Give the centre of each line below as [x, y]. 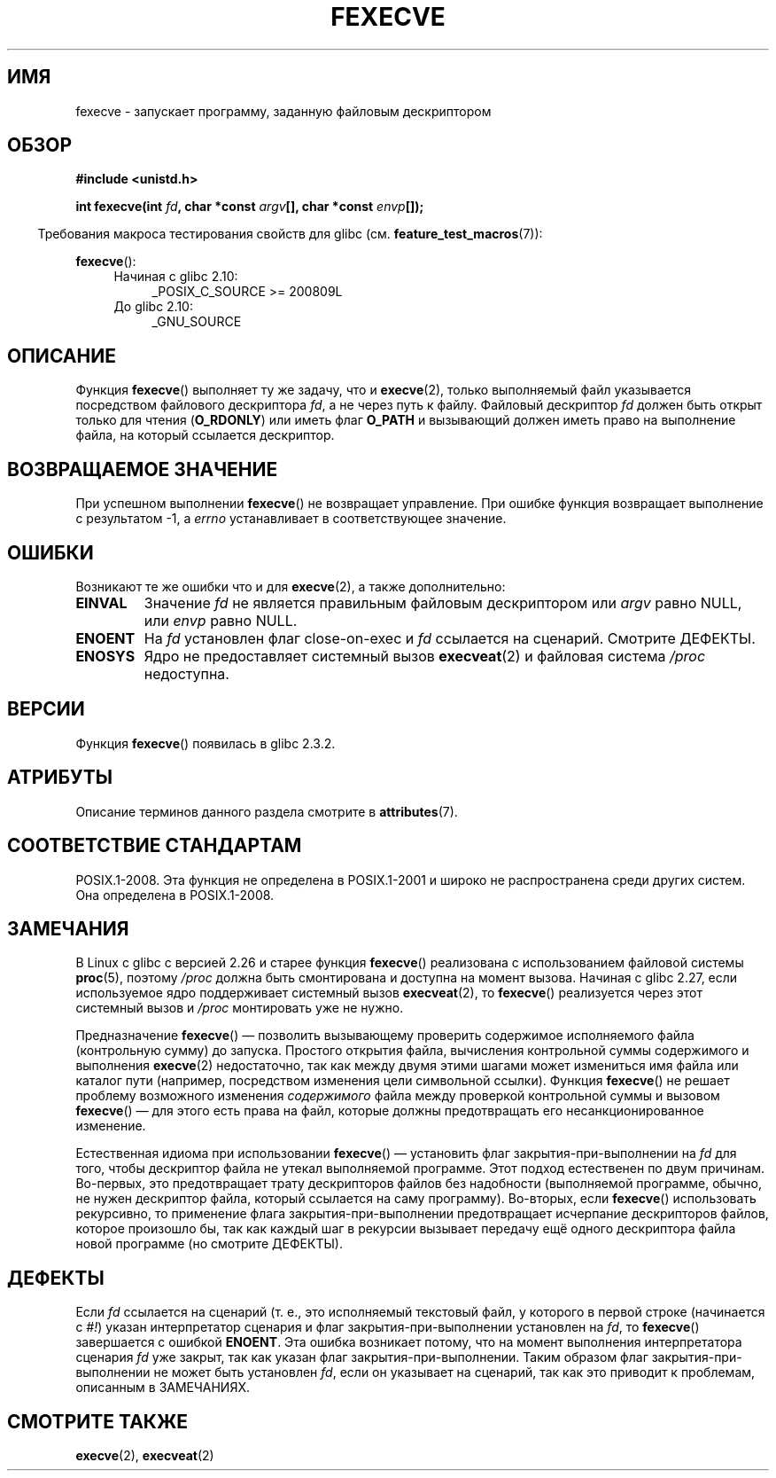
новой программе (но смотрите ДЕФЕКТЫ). [209, 1244]
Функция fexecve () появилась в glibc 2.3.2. [206, 743]
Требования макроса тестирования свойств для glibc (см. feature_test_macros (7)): [290, 234]
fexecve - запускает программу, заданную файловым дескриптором [283, 111]
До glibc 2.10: [153, 307]
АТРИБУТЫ [60, 778]
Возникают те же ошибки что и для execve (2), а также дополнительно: [291, 586]
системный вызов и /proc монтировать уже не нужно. [240, 1008]
